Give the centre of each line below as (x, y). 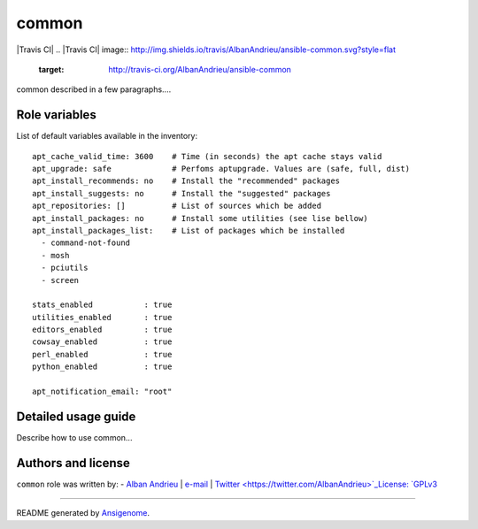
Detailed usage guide (76, 416)
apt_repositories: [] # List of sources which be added (177, 206)
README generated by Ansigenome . (83, 513)
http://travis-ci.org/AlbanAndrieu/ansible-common (200, 69)
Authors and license (73, 463)
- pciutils (65, 268)
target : (51, 69)
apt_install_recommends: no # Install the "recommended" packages (186, 181)
